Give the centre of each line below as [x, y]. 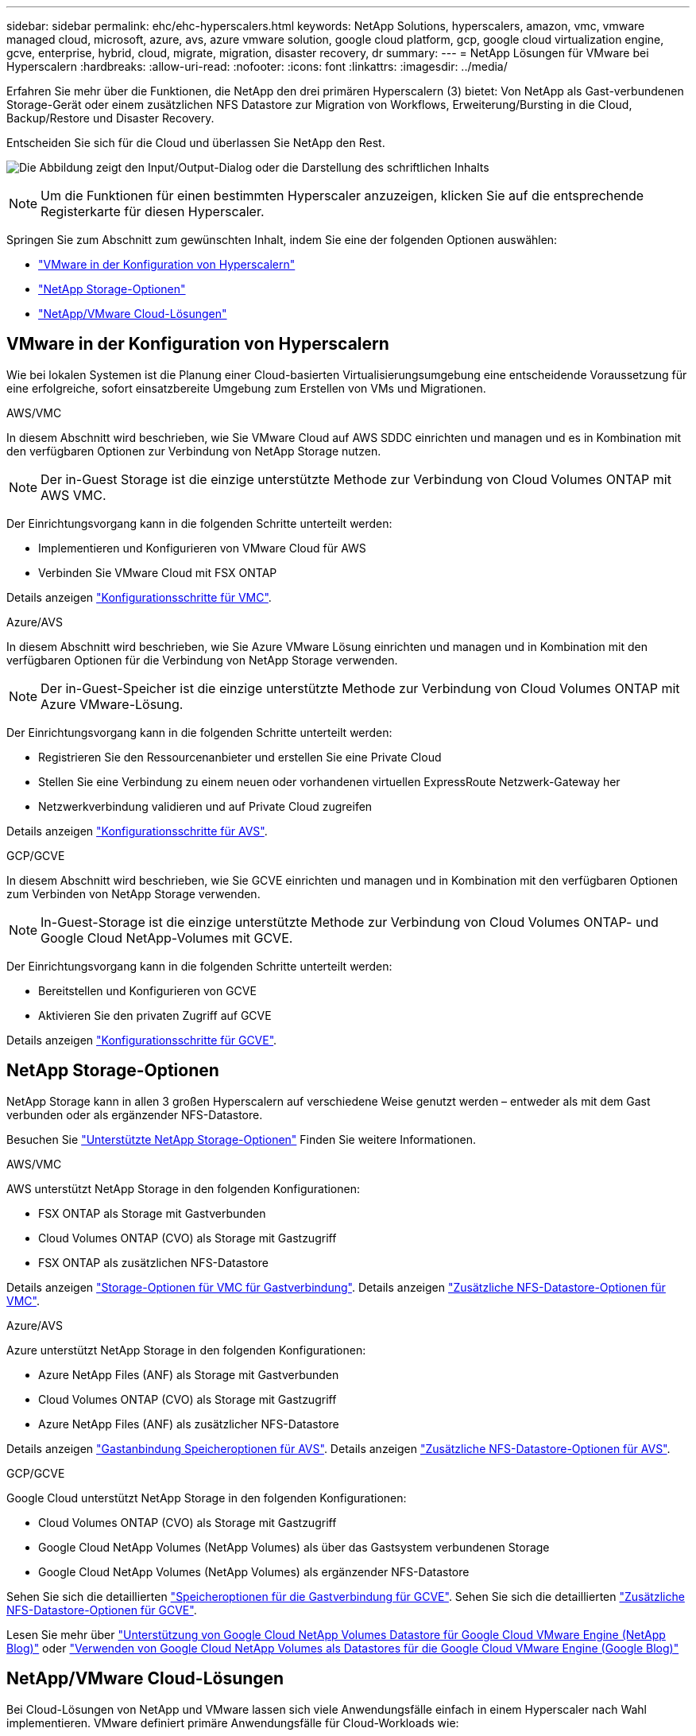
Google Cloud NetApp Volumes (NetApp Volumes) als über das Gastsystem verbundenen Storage [294, 1547]
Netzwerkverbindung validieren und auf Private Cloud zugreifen [205, 806]
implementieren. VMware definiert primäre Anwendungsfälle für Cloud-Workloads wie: [233, 1722]
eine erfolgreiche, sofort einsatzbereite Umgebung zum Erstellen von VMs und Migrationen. [246, 388]
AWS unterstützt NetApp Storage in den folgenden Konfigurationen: [184, 1188]
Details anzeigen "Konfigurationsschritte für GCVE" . [142, 1040]
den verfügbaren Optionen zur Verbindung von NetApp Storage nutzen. [194, 451]
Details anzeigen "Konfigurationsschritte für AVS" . [137, 831]
